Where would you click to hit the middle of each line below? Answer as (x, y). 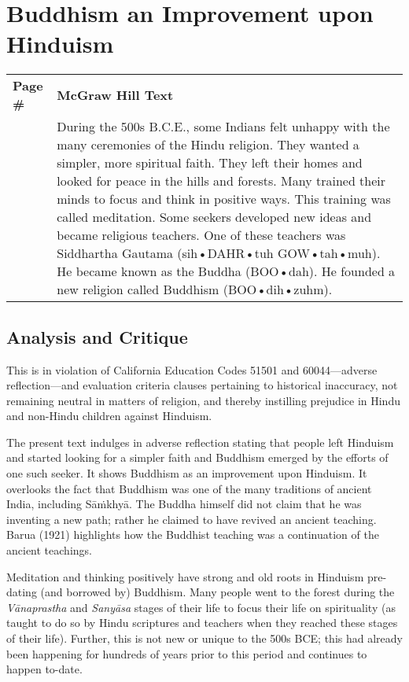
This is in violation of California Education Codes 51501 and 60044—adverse (192, 369)
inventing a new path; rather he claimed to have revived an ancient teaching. (192, 519)
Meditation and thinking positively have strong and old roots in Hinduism (185, 576)
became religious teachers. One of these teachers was (201, 235)
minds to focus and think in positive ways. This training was (224, 199)
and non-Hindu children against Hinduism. (109, 416)
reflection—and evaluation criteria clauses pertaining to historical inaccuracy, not (202, 385)
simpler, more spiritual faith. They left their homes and (210, 163)
